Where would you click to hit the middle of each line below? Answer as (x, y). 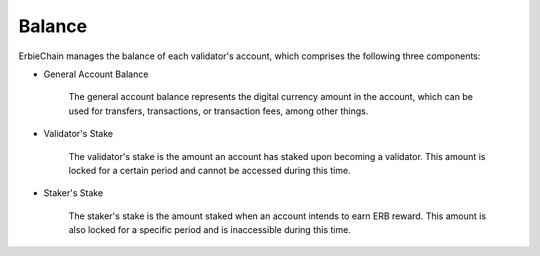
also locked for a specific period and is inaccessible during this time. (210, 230)
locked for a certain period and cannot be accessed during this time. (209, 170)
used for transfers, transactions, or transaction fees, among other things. (218, 111)
